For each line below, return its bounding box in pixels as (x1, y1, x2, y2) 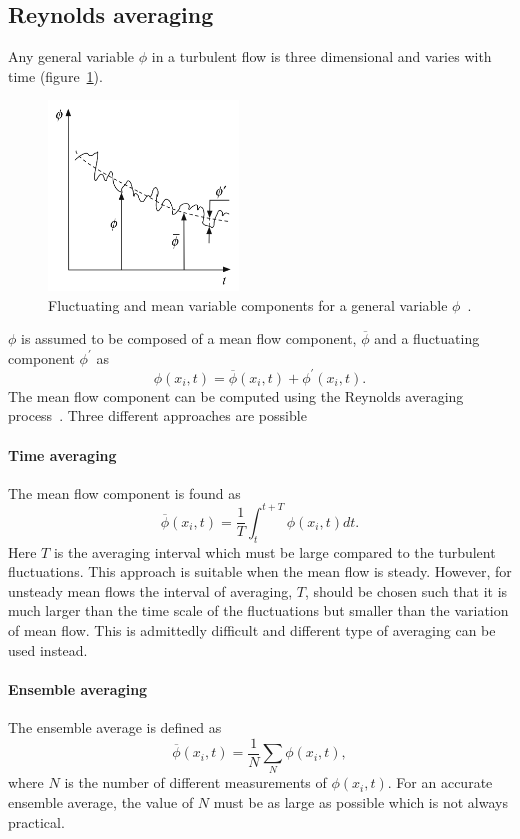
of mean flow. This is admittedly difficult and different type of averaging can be (8, 620, 496, 641)
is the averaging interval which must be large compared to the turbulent (53, 541, 496, 562)
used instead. (8, 639, 88, 660)
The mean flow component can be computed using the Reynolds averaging (8, 385, 464, 406)
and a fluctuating (374, 328, 480, 349)
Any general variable (8, 46, 135, 67)
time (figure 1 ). (8, 65, 103, 86)
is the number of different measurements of (64, 772, 327, 793)
